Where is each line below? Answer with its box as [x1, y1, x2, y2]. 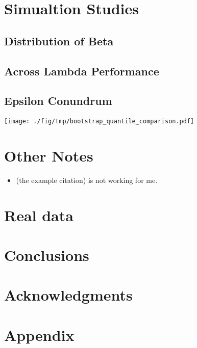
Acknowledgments [4, 284, 133, 305]
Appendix [4, 324, 75, 345]
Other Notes [4, 145, 93, 166]
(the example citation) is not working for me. [16, 174, 158, 185]
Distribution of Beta [4, 33, 114, 48]
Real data [4, 204, 73, 225]
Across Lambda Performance [4, 63, 159, 78]
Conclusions [4, 245, 89, 265]
